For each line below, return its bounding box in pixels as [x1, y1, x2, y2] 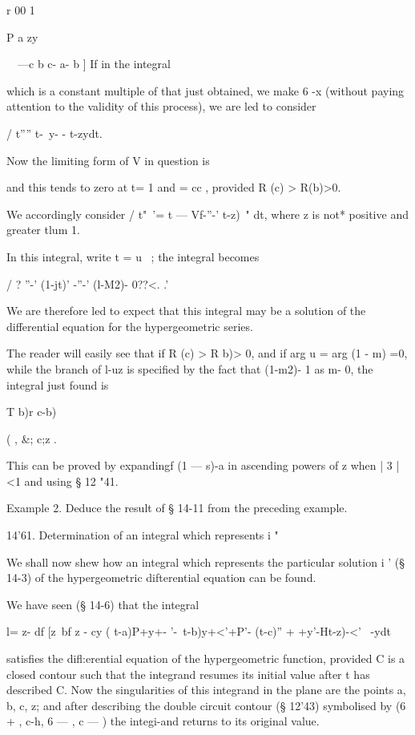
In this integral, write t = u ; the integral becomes [6, 248, 260, 265]
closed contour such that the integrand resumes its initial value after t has [6, 665, 370, 682]
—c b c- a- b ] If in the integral [17, 55, 171, 72]
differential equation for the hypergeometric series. [6, 317, 253, 334]
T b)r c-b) [6, 403, 57, 420]
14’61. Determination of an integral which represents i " [6, 527, 279, 543]
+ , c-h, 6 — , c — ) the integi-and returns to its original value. [6, 713, 320, 729]
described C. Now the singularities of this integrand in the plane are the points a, [6, 681, 406, 698]
